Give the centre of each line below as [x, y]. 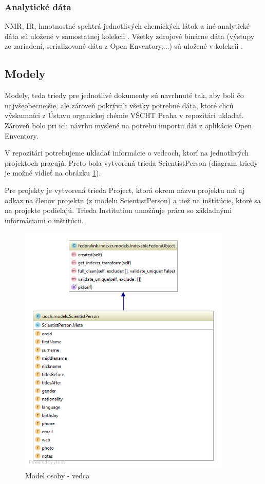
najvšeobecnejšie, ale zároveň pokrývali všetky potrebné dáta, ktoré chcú [119, 105]
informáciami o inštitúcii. [44, 220]
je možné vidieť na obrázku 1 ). [53, 173]
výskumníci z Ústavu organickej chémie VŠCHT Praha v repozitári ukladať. [124, 115]
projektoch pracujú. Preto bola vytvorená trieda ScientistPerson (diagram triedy [131, 162]
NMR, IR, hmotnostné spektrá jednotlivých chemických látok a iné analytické [127, 26]
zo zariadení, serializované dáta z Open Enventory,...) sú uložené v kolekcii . [124, 46]
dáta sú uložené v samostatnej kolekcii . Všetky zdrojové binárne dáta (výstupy [130, 36]
